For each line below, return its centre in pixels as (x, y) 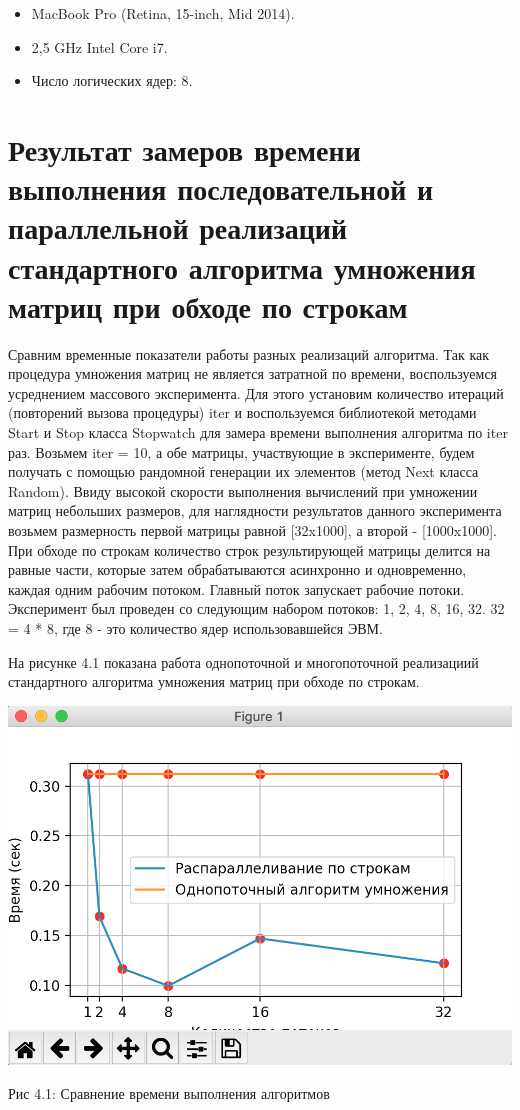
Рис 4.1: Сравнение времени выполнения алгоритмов (169, 1092)
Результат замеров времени (184, 148)
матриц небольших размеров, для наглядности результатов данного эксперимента (255, 510)
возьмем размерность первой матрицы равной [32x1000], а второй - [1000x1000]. (253, 530)
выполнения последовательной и (221, 188)
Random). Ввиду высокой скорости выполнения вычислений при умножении (243, 490)
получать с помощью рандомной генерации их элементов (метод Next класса (243, 471)
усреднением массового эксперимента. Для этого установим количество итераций (256, 392)
